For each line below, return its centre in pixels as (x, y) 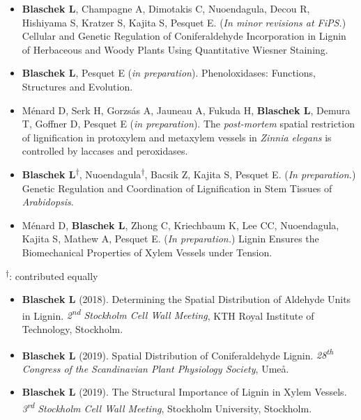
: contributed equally (54, 275)
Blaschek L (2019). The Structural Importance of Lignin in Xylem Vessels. (184, 392)
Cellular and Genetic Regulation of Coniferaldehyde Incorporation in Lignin (184, 36)
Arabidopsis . (48, 202)
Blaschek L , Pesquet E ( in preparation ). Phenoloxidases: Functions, (169, 73)
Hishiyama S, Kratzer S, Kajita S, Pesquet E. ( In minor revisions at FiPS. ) (184, 22)
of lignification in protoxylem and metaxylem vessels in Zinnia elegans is (177, 137)
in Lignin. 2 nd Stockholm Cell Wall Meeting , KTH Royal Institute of (168, 314)
